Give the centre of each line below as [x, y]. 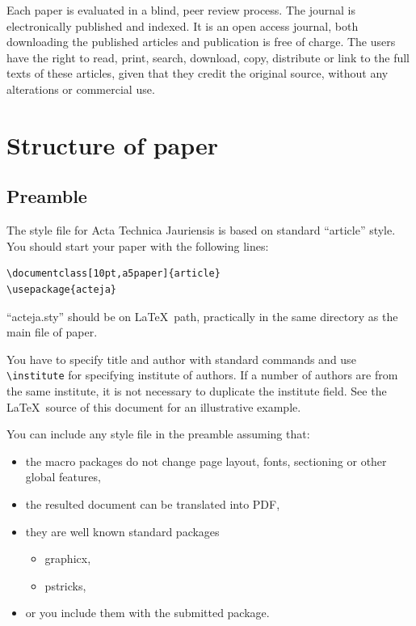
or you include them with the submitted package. [147, 613]
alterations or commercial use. [81, 89]
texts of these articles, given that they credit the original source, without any [197, 73]
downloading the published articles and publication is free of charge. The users [201, 42]
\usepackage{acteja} [62, 289]
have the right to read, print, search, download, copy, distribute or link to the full [208, 57]
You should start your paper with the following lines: [138, 245]
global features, [63, 477]
